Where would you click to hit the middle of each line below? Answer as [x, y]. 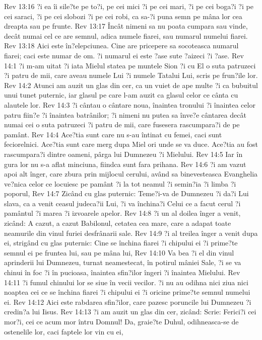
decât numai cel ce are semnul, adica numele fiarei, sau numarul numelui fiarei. [126, 35]
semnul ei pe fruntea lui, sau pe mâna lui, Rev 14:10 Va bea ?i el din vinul [119, 252]
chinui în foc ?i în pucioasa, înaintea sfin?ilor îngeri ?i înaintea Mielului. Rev [122, 272]
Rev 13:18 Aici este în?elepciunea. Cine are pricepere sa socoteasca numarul [121, 46]
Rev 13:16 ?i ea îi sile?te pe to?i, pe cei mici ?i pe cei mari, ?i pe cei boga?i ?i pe [129, 6]
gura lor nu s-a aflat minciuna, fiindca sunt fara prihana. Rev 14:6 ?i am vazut [125, 164]
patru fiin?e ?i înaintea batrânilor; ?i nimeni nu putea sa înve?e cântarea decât [125, 114]
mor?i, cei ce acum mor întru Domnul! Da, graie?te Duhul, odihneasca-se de [121, 321]
